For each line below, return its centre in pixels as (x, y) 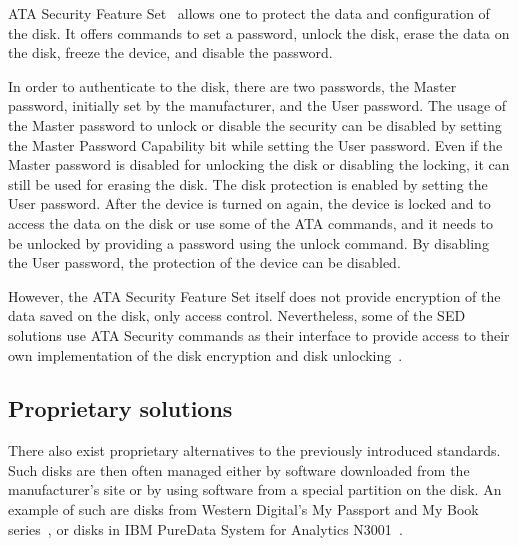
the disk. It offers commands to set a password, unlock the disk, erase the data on (259, 32)
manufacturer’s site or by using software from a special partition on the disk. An (255, 489)
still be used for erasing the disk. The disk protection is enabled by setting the (248, 183)
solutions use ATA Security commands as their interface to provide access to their (259, 334)
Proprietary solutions (120, 408)
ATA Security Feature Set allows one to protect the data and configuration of (249, 13)
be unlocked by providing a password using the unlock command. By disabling (248, 242)
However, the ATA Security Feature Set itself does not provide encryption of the (254, 295)
